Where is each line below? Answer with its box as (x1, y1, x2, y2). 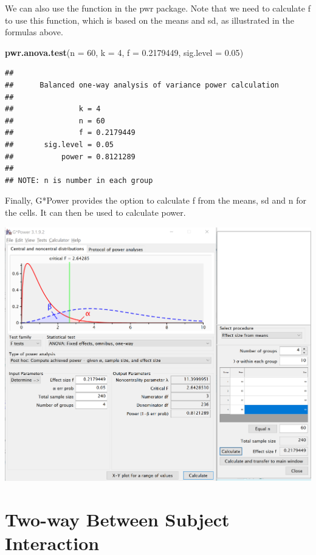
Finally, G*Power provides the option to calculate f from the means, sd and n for (5, 194, 306, 207)
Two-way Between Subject (5, 506, 230, 531)
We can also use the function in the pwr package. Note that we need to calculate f (5, 2, 311, 14)
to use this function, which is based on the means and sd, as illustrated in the (5, 13, 294, 26)
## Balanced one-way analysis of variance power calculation (5, 80, 280, 89)
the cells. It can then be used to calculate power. (5, 205, 186, 218)
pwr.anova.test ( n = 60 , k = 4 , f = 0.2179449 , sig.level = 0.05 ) (5, 46, 244, 58)
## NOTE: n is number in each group (5, 176, 153, 185)
